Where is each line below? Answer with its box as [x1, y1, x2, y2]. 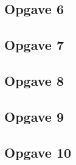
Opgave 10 [4, 142, 72, 161]
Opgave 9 [4, 107, 64, 125]
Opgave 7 [4, 35, 64, 54]
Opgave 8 [4, 71, 64, 90]
